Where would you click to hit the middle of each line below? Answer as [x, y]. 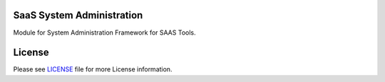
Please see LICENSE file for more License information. [93, 69]
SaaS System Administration [78, 15]
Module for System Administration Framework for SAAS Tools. [104, 33]
